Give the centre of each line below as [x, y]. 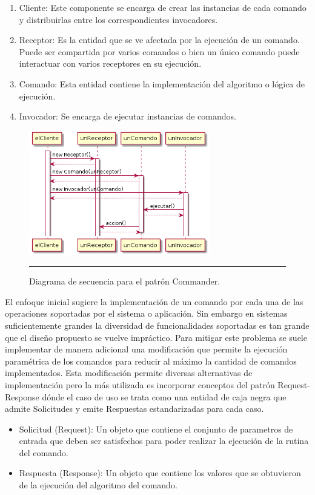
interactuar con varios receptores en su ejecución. [110, 63]
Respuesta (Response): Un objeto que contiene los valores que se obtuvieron [160, 473]
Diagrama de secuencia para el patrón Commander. [125, 281]
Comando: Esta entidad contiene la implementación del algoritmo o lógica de [162, 83]
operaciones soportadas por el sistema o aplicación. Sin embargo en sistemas [146, 313]
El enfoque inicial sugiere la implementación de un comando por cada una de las [154, 301]
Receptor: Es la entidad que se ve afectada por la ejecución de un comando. [159, 40]
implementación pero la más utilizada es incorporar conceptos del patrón [140, 384]
